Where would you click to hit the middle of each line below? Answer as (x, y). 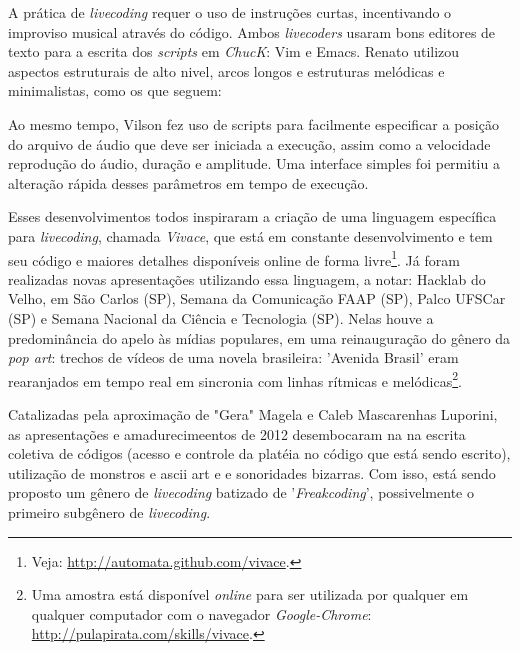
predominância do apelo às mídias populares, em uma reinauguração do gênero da (259, 337)
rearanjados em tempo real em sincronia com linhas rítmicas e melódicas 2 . (235, 379)
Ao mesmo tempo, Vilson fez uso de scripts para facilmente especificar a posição (253, 123)
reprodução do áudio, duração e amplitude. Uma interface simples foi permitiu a (254, 163)
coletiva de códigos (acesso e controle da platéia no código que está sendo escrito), (259, 453)
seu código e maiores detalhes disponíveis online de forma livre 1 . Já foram (234, 258)
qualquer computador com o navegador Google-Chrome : (201, 613)
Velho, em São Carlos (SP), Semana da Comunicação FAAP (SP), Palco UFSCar (257, 298)
